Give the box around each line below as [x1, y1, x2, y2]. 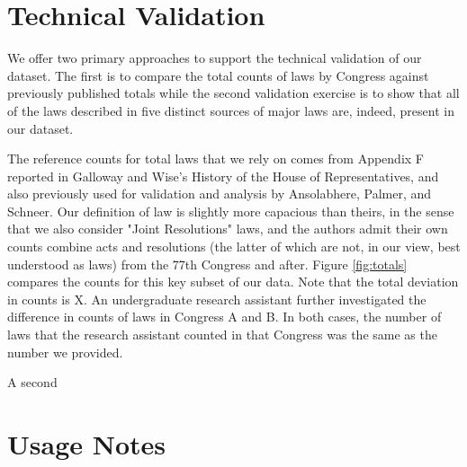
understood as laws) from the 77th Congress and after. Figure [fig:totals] [7, 254, 408, 273]
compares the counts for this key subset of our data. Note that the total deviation [7, 272, 459, 291]
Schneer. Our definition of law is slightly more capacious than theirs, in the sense [7, 201, 454, 220]
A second [7, 373, 58, 392]
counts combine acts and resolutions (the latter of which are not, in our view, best [7, 237, 461, 256]
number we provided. [7, 342, 123, 361]
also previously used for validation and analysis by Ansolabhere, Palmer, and [7, 184, 432, 203]
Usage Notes [7, 426, 166, 462]
